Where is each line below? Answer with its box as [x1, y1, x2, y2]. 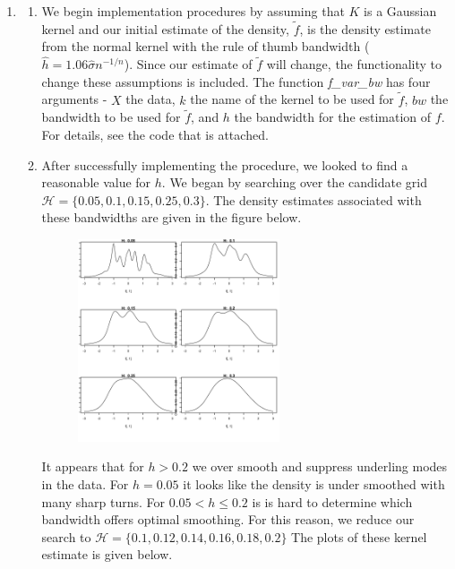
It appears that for [41, 457, 144, 476]
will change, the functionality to [266, 55, 442, 73]
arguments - [41, 90, 107, 108]
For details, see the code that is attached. [41, 125, 269, 144]
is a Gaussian [364, 2, 437, 20]
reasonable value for [41, 173, 151, 192]
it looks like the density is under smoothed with [183, 475, 445, 494]
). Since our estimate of [124, 55, 253, 73]
